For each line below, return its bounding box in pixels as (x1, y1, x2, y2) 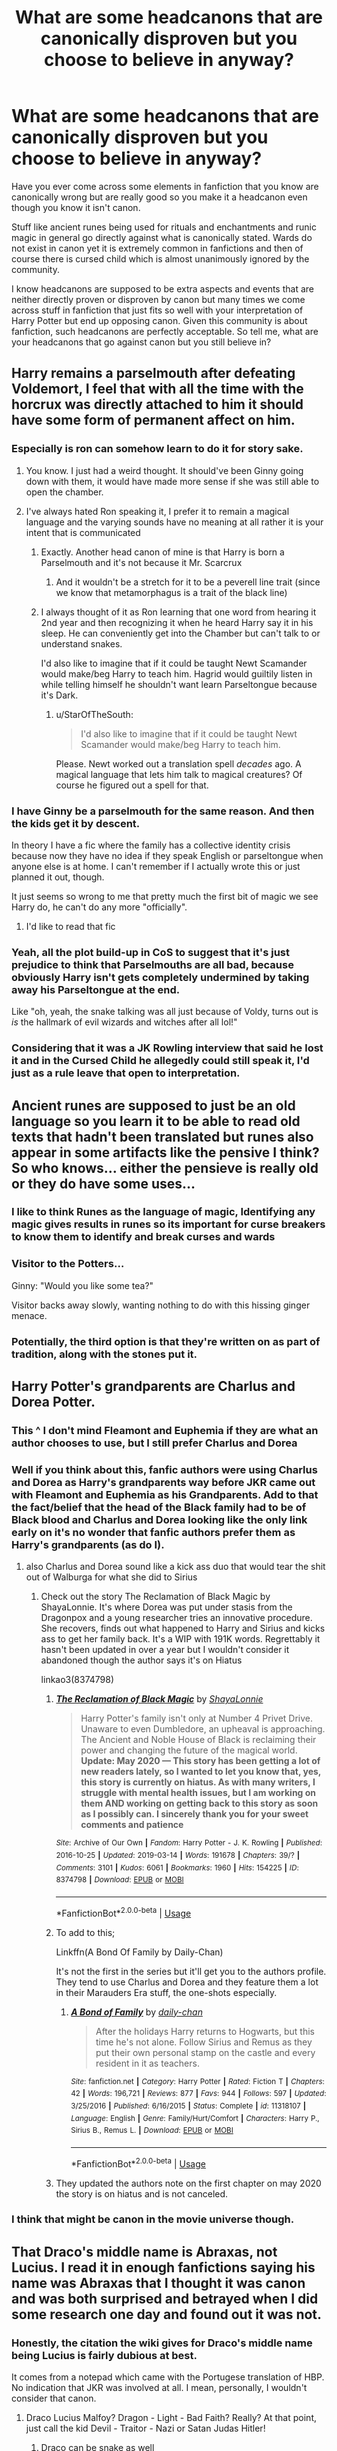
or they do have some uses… (11, 1175, 196, 1192)
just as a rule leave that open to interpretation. (11, 1066, 241, 1080)
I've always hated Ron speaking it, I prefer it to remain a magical (25, 505, 290, 517)
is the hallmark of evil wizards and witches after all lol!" (11, 1016, 238, 1028)
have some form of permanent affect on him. (11, 412, 296, 429)
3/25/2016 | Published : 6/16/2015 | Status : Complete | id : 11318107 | (70, 2101, 307, 2111)
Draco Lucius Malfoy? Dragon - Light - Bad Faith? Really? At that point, (25, 2412, 317, 2424)
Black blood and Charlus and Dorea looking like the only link (11, 1512, 308, 1526)
